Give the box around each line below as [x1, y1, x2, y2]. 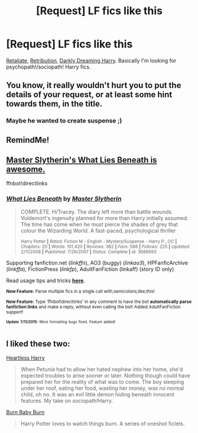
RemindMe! [6, 135, 50, 145]
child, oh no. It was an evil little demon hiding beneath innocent [20, 391, 175, 398]
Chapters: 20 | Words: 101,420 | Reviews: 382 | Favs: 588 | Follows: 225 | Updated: [20, 244, 191, 250]
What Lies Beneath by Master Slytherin [6, 195, 122, 203]
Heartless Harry [6, 354, 46, 361]
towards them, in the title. [6, 99, 103, 109]
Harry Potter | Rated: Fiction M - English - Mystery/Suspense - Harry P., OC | [20, 238, 177, 244]
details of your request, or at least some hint [6, 90, 173, 100]
